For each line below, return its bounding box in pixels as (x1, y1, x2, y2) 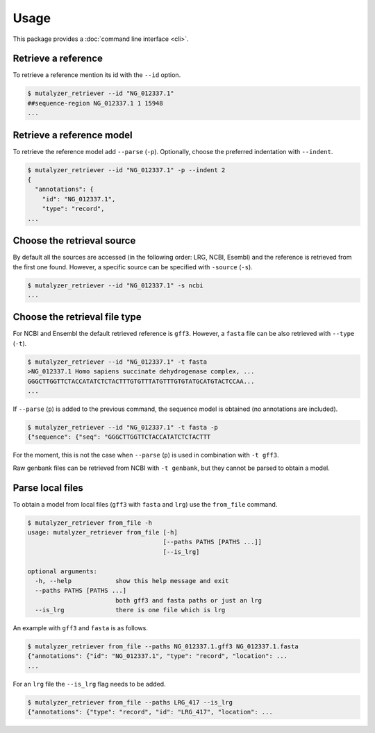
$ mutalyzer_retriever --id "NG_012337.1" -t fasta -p (27, 423, 218, 431)
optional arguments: (27, 567, 97, 575)
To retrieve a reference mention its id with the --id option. (12, 71, 181, 79)
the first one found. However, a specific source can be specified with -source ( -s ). (12, 262, 253, 271)
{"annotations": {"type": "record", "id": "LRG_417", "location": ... (27, 708, 274, 716)
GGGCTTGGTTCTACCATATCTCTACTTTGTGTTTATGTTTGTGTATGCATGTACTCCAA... (27, 377, 255, 385)
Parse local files (12, 482, 83, 494)
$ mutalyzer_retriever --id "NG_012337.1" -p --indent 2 (27, 166, 226, 174)
